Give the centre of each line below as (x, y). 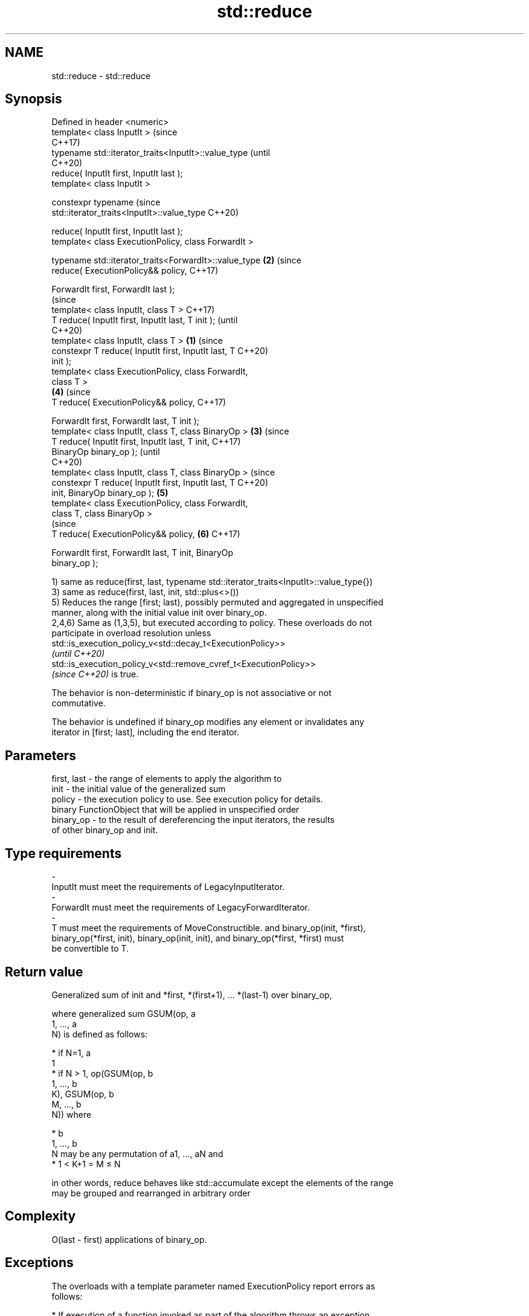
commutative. (79, 703)
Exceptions (39, 1263)
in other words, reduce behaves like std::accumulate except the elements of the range (223, 1182)
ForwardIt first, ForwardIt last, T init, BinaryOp (143, 553)
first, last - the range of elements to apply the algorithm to (167, 779)
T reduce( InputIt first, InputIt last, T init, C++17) (146, 442)
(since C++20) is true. (95, 674)
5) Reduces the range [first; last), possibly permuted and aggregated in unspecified (217, 602)
